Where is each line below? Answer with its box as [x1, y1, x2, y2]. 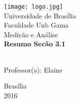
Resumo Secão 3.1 [4, 39, 65, 49]
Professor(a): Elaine [4, 64, 63, 74]
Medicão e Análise [4, 29, 58, 39]
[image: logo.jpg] [4, 3, 63, 10]
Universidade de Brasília [4, 10, 76, 20]
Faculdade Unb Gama [4, 20, 69, 30]
